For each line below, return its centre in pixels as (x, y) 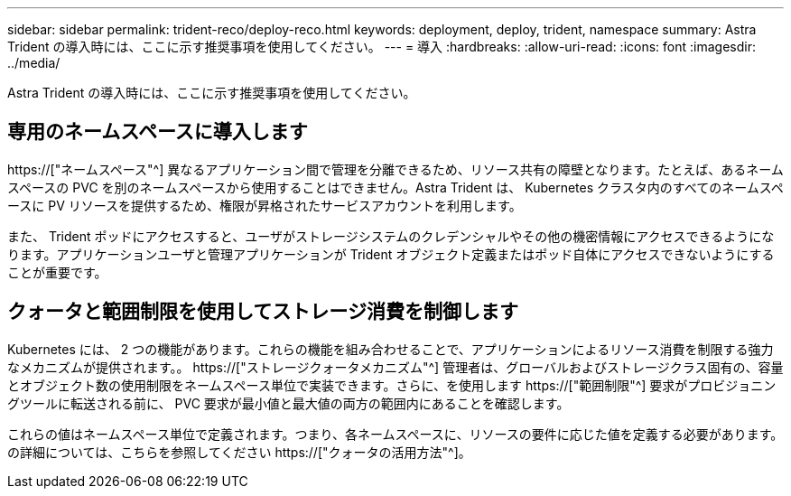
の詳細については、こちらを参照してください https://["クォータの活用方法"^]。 (239, 452)
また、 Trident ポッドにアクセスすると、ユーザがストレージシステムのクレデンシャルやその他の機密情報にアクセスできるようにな (391, 236)
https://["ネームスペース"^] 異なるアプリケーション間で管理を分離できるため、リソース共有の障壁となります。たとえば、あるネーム (395, 169)
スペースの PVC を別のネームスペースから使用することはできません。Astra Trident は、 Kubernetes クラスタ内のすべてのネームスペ (395, 187)
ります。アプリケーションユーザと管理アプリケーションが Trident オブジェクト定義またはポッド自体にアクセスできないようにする (391, 254)
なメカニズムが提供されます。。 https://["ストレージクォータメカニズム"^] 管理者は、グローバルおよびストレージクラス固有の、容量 (395, 367)
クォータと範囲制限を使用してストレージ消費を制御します (263, 312)
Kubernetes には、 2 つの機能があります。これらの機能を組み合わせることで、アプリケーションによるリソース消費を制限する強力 (391, 349)
